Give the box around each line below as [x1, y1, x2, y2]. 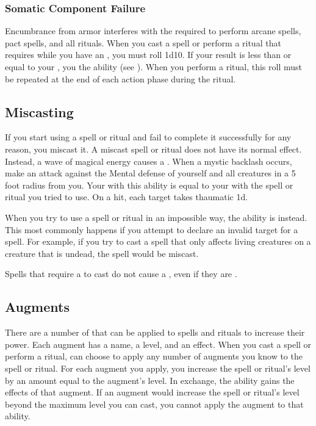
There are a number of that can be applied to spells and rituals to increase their [5, 326, 305, 339]
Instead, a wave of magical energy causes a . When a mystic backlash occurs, [5, 154, 292, 167]
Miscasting [5, 102, 74, 121]
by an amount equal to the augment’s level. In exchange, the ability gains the [5, 374, 295, 386]
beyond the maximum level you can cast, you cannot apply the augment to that [5, 397, 304, 410]
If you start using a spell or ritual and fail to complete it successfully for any [5, 131, 292, 143]
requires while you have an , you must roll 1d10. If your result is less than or [5, 48, 292, 61]
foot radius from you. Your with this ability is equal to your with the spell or [5, 178, 293, 191]
